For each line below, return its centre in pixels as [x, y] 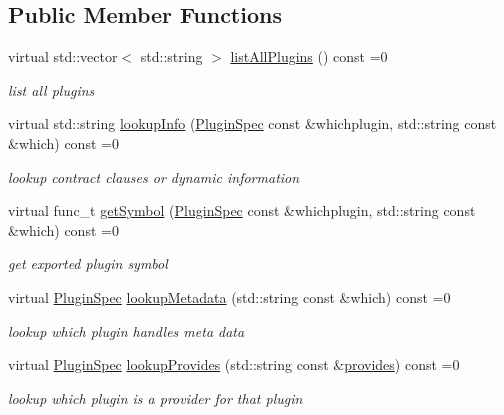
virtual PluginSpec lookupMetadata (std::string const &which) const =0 [229, 296]
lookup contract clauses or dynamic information [154, 176]
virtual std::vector [63, 56]
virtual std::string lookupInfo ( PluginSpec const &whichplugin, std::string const [252, 123]
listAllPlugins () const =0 [309, 56]
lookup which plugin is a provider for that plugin [155, 397]
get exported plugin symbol [88, 263]
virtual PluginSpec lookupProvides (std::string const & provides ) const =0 [234, 364]
